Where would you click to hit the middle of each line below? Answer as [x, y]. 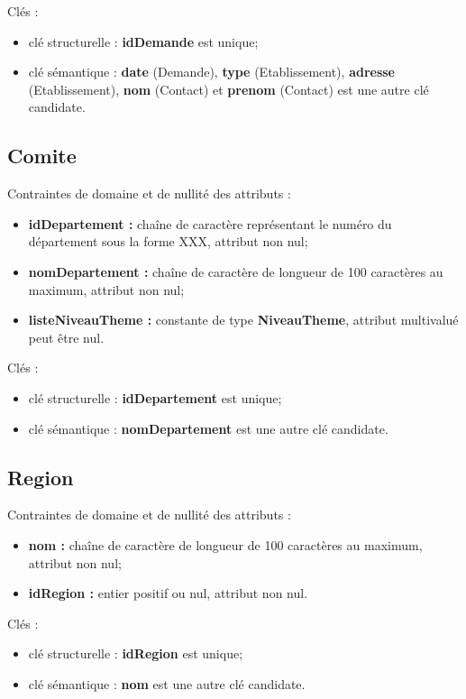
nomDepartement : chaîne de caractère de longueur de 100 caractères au [236, 271]
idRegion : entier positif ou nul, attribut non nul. [168, 593]
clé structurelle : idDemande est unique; [143, 41]
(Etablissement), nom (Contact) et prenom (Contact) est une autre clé [228, 89]
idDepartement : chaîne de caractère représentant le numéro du [210, 223]
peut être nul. [66, 337]
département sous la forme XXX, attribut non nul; [168, 241]
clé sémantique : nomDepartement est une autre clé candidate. [208, 428]
